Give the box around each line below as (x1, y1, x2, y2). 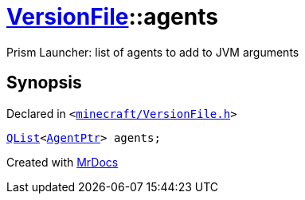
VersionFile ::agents (6, 3, 218, 30)
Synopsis (6, 73, 82, 93)
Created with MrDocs (6, 155, 119, 169)
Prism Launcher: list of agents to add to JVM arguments (6, 45, 299, 59)
